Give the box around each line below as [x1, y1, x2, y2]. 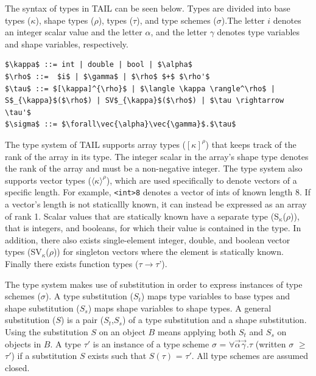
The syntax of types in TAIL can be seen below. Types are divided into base [5, 2, 290, 14]
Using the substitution [5, 325, 88, 338]
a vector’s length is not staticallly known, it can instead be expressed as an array [5, 197, 307, 210]
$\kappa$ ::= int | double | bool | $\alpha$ [5, 60, 192, 69]
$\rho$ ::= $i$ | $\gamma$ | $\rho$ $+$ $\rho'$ [5, 72, 210, 81]
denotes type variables [217, 26, 300, 38]
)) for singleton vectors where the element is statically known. [53, 245, 284, 258]
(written [255, 337, 286, 350]
